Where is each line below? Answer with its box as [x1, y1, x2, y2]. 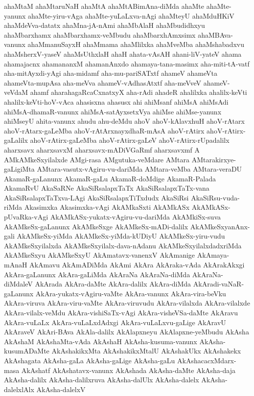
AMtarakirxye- [191, 154, 236, 164]
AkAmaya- [197, 250, 230, 260]
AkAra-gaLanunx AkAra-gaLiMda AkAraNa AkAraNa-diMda [4, 269, 190, 279]
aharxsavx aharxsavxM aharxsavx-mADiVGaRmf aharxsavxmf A [4, 144, 200, 154]
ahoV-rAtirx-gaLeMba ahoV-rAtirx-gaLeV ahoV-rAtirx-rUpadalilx [30, 135, 230, 145]
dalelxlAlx [4, 384, 34, 394]
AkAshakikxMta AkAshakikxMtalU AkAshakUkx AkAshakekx [51, 346, 241, 356]
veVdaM [4, 87, 28, 97]
